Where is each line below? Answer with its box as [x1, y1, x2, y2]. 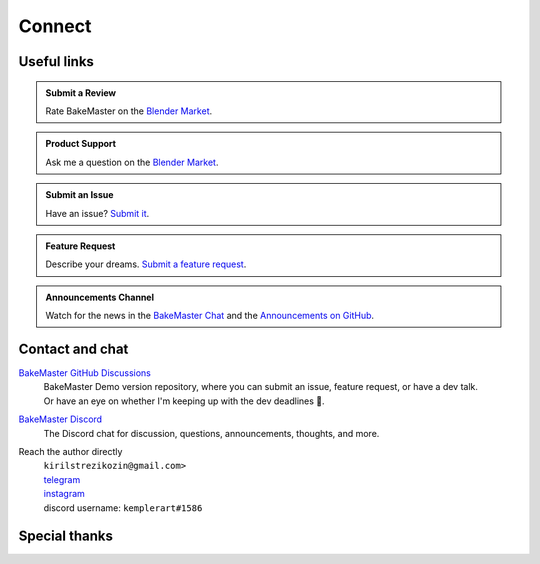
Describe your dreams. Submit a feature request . [45, 258, 247, 270]
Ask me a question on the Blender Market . [45, 156, 219, 168]
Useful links [18, 53, 95, 70]
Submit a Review [45, 86, 117, 99]
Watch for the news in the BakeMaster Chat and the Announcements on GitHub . [45, 310, 375, 322]
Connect [18, 15, 92, 37]
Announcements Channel [45, 291, 155, 303]
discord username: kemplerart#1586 [43, 501, 203, 514]
